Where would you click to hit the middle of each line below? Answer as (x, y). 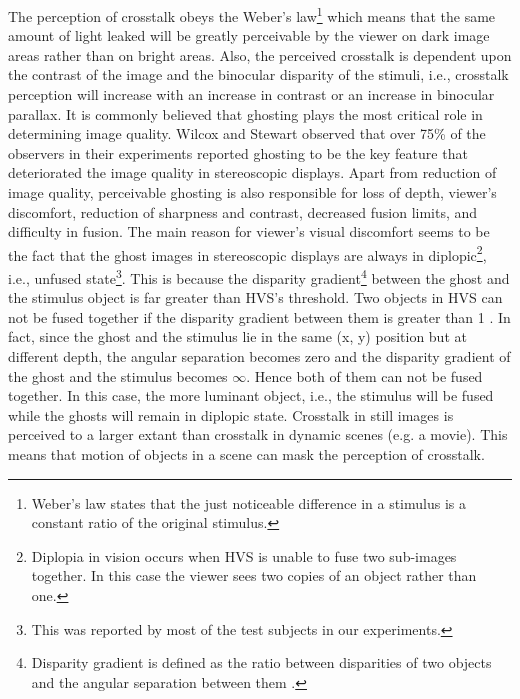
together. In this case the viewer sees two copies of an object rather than (254, 575)
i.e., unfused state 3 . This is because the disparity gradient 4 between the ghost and (259, 276)
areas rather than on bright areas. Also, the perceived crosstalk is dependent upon (260, 54)
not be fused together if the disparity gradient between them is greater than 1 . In (259, 316)
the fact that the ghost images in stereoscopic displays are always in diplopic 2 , (247, 253)
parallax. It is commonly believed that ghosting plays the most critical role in (245, 113)
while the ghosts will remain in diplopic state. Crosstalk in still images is (231, 414)
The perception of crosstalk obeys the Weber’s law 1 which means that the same (252, 14)
